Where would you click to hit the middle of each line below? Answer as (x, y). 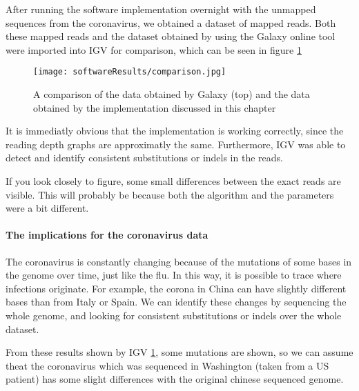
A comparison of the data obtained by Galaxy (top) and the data (172, 94)
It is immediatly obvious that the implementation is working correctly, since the (175, 131)
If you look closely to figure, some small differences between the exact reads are (173, 181)
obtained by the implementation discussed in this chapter (155, 107)
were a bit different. (47, 208)
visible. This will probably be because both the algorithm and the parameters (170, 194)
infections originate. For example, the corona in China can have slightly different (176, 288)
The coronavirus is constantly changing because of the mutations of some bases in (179, 261)
